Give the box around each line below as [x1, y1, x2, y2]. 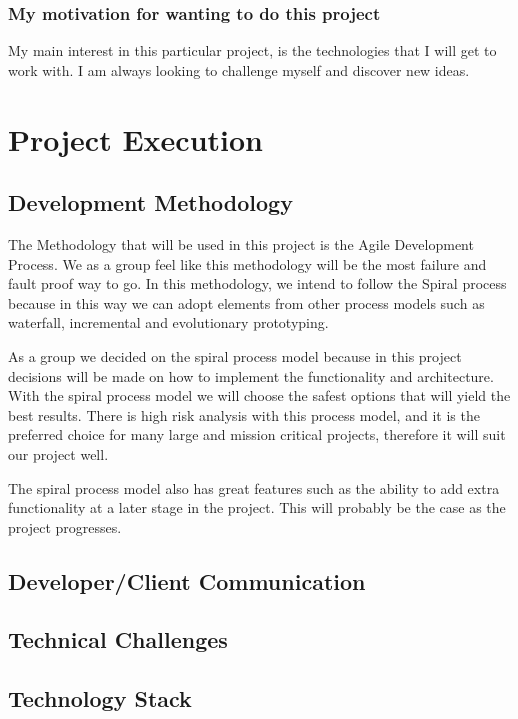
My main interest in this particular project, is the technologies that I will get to [8, 40, 497, 61]
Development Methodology [8, 187, 293, 218]
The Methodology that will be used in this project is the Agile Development [8, 233, 474, 254]
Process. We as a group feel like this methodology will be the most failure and [8, 253, 487, 274]
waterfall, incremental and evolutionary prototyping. [8, 312, 329, 333]
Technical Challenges [8, 624, 228, 655]
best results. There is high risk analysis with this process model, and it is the [8, 404, 480, 425]
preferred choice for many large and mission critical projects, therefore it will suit [8, 424, 506, 445]
